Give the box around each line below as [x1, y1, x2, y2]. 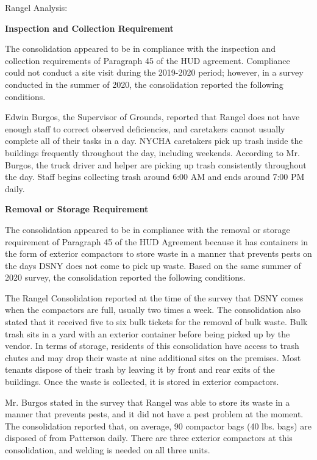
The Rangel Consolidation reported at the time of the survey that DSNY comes [5, 291, 304, 304]
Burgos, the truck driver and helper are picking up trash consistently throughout [5, 158, 307, 171]
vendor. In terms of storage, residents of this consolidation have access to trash [5, 339, 299, 352]
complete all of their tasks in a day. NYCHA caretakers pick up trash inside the [5, 134, 303, 147]
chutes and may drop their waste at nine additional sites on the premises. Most [5, 351, 301, 364]
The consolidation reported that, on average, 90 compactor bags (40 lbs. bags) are [5, 419, 312, 432]
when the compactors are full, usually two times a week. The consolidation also [5, 303, 301, 316]
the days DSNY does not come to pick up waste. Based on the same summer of [5, 259, 301, 271]
